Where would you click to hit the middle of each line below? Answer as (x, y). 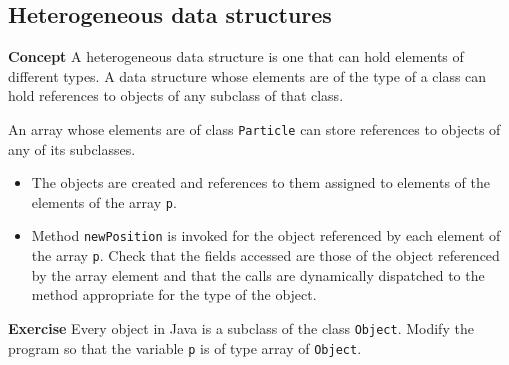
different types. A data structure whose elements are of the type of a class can (247, 75)
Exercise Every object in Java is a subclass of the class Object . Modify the (241, 327)
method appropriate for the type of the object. (174, 294)
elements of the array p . (104, 201)
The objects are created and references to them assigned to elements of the (260, 182)
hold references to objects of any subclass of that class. (176, 95)
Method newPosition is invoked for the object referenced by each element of (266, 235)
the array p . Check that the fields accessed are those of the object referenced (265, 255)
